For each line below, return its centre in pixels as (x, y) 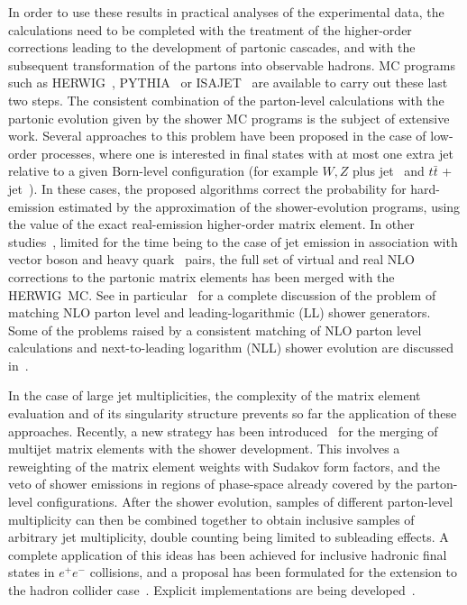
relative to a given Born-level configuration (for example (163, 171)
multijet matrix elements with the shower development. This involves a (204, 449)
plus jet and (389, 171)
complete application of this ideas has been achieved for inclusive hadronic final (228, 554)
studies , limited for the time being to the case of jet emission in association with (233, 241)
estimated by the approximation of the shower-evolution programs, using (260, 206)
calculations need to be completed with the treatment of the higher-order (210, 29)
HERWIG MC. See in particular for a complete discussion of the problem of (222, 294)
